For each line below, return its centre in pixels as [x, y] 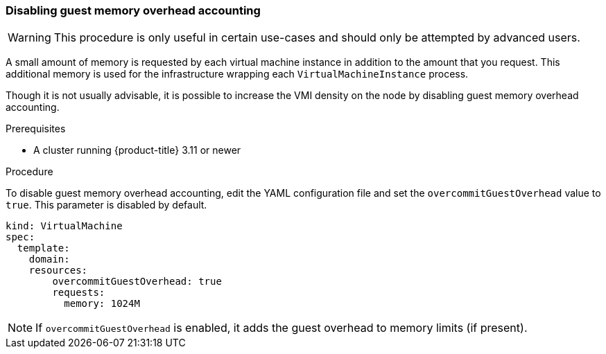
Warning [29, 38]
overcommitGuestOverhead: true [137, 282]
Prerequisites [36, 129]
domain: [49, 259]
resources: [58, 271]
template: [43, 248]
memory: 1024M [102, 304]
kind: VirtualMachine [64, 226]
